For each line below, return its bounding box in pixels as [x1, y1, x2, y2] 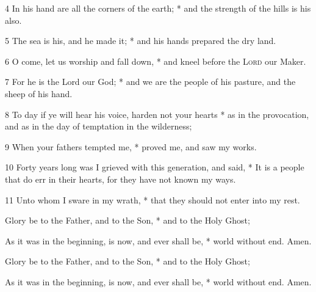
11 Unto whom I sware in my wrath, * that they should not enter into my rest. [5, 193, 300, 206]
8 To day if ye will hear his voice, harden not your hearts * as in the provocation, [5, 108, 309, 120]
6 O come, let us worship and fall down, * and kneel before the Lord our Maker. [5, 54, 306, 67]
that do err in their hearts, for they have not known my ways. [5, 172, 236, 185]
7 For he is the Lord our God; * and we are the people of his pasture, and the [5, 75, 296, 88]
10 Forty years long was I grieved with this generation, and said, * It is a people [5, 161, 304, 173]
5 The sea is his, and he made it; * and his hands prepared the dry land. [5, 34, 276, 47]
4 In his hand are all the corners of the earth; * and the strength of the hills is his [5, 2, 311, 14]
